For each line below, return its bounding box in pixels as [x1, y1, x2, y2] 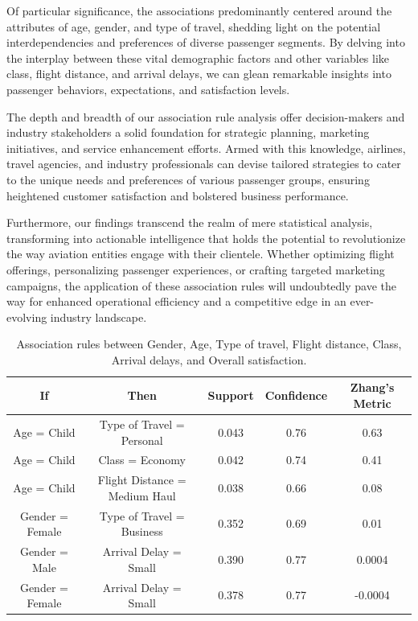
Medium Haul [108, 487, 176, 504]
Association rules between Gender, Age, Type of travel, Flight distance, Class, [16, 335, 402, 352]
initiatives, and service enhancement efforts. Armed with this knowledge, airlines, [6, 139, 406, 156]
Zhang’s [350, 379, 395, 396]
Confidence [264, 387, 328, 404]
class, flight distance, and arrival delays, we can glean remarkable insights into [6, 65, 391, 82]
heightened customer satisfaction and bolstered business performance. [6, 187, 349, 204]
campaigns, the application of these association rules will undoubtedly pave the [6, 277, 396, 294]
